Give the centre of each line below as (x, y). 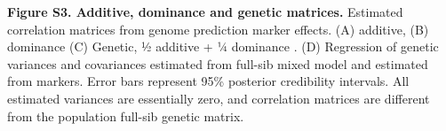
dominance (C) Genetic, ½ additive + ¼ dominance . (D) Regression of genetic (223, 46)
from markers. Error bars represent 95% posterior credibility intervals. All (208, 81)
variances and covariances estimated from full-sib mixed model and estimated (218, 63)
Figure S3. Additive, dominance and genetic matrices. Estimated (205, 12)
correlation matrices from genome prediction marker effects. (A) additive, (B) (218, 29)
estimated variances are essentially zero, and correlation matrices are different (219, 98)
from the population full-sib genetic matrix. (126, 116)
